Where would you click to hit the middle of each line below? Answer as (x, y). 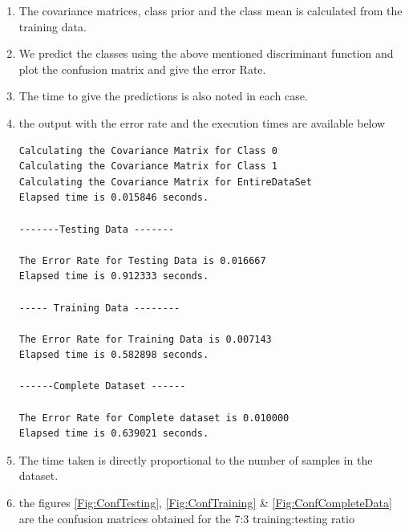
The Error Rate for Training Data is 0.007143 (145, 339)
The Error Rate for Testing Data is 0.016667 (142, 260)
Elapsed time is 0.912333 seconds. (114, 276)
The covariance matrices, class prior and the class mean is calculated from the (211, 10)
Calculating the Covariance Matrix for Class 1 (148, 167)
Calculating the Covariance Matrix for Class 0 (148, 150)
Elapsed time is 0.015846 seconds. (114, 198)
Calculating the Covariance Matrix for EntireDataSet (165, 182)
